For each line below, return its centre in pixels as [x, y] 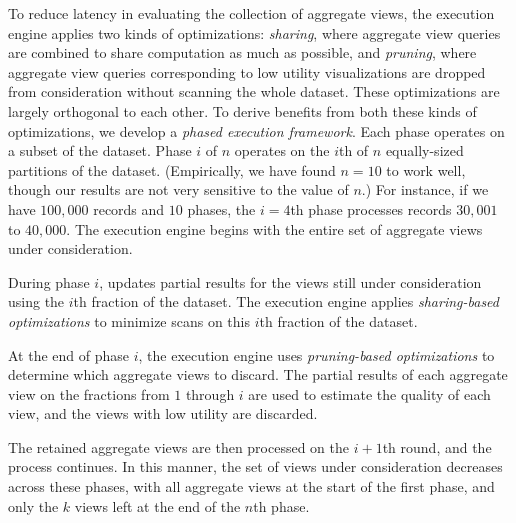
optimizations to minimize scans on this [129, 320]
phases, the [221, 208]
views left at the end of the [157, 505]
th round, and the [437, 446]
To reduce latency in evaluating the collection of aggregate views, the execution [251, 13]
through [210, 393]
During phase [49, 281]
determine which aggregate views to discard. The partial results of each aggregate [258, 374]
